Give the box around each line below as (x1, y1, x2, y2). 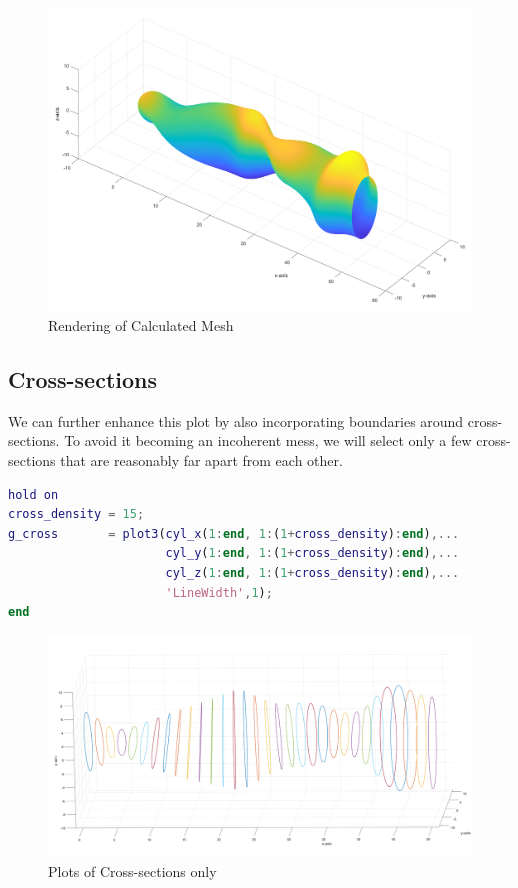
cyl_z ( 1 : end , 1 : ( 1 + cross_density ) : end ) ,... (165, 566, 460, 581)
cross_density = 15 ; (8, 507, 145, 522)
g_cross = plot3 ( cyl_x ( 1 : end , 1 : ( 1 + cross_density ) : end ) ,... (8, 526, 460, 541)
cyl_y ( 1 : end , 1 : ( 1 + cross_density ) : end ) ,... (165, 546, 460, 561)
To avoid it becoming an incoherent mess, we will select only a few (64, 430, 472, 451)
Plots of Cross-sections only (48, 860, 217, 881)
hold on (8, 487, 59, 502)
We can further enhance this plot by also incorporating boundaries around (8, 410, 464, 431)
